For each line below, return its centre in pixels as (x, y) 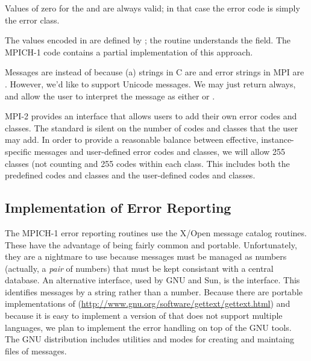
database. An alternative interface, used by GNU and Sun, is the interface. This (152, 280)
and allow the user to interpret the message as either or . (110, 96)
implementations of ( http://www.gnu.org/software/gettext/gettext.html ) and (148, 303)
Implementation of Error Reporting (118, 208)
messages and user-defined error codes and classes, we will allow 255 (160, 151)
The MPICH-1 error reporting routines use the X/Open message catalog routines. (156, 232)
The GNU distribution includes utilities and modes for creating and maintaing (150, 339)
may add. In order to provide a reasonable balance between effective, (132, 140)
